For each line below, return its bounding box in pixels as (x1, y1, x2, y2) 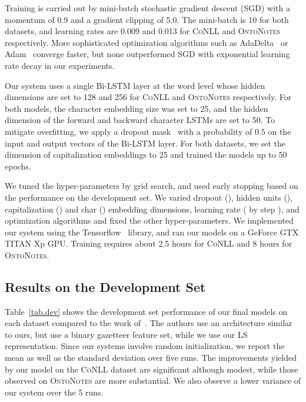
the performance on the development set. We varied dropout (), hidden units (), (5, 191, 293, 203)
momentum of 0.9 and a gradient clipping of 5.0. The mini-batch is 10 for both (5, 13, 289, 25)
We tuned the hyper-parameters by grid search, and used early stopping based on (5, 180, 298, 192)
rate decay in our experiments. (5, 59, 115, 71)
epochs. (5, 160, 31, 172)
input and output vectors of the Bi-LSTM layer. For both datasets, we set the (5, 137, 286, 149)
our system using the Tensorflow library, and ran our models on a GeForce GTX (5, 225, 299, 238)
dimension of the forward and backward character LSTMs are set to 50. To (5, 114, 275, 126)
